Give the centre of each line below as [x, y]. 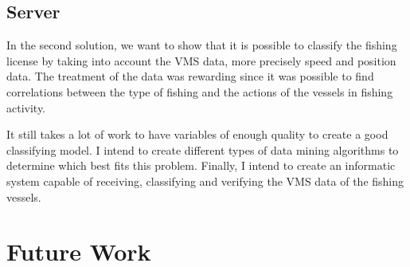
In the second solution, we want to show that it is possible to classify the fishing [202, 45]
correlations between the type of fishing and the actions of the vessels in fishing [200, 91]
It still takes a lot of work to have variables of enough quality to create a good [197, 134]
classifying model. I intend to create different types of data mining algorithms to [203, 149]
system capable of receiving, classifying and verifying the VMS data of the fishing [205, 181]
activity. [26, 107]
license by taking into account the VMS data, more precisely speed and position [201, 60]
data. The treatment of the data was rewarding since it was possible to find [190, 76]
